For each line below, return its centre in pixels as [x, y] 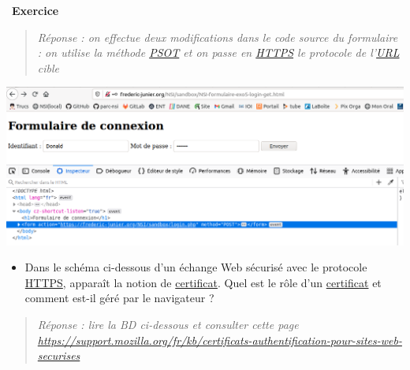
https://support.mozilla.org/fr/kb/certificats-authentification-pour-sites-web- [220, 340]
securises [59, 355]
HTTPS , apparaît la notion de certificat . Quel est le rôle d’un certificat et [203, 282]
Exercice [35, 10]
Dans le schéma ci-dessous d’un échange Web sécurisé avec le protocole [196, 267]
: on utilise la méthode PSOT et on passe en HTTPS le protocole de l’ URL [218, 52]
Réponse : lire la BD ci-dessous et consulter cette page [168, 325]
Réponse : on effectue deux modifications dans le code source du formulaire [218, 37]
